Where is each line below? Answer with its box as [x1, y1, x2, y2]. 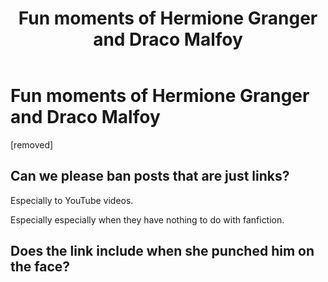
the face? [10, 258, 71, 276]
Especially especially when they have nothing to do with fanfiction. [10, 213, 285, 226]
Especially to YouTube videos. [10, 194, 134, 206]
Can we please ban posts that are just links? [10, 168, 290, 185]
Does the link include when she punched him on [10, 243, 315, 260]
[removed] [10, 138, 54, 151]
